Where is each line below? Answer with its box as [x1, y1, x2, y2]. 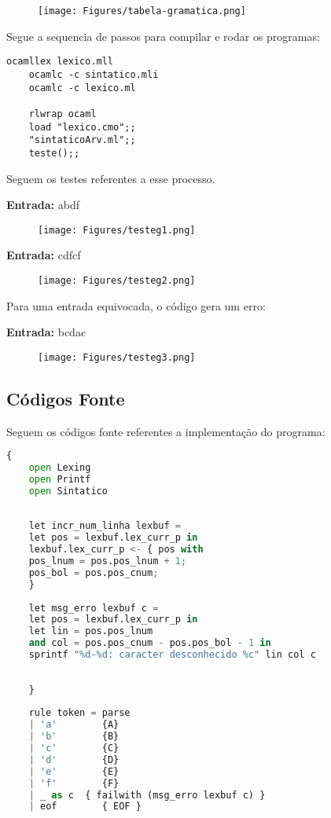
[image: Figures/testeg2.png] [38, 274, 196, 286]
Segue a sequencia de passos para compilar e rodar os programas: [6, 28, 320, 44]
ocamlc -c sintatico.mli [28, 68, 159, 80]
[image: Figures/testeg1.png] [38, 224, 196, 236]
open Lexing [28, 462, 91, 474]
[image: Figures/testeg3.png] [38, 351, 196, 363]
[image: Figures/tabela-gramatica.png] [38, 6, 246, 17]
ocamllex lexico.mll [6, 56, 114, 68]
